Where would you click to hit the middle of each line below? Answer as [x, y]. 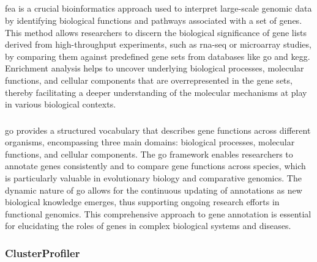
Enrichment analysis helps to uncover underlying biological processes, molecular [155, 68]
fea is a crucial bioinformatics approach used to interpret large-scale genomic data [158, 8]
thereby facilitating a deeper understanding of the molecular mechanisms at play [156, 92]
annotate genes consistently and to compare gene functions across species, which [155, 166]
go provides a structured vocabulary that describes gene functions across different [158, 130]
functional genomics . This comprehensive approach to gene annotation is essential [158, 213]
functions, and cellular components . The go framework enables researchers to [149, 154]
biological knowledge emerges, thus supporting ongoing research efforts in [142, 202]
